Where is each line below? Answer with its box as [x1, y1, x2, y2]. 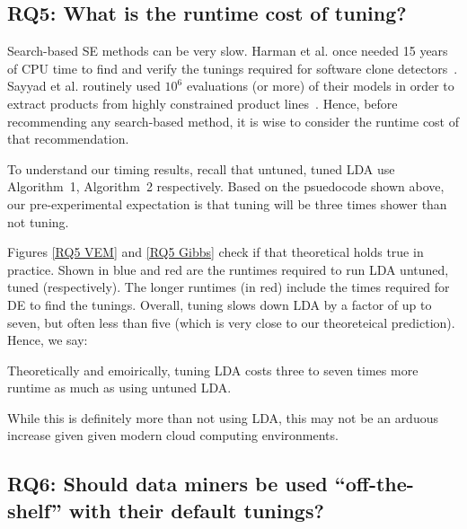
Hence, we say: [7, 331, 88, 349]
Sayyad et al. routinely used [7, 76, 161, 95]
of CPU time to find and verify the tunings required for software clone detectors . [7, 58, 458, 77]
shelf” [7, 496, 62, 524]
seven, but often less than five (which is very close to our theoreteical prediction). [7, 313, 455, 331]
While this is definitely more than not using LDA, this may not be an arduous [7, 408, 438, 427]
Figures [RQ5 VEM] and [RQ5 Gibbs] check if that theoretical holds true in [7, 242, 424, 261]
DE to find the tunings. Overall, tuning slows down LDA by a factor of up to [7, 295, 432, 313]
